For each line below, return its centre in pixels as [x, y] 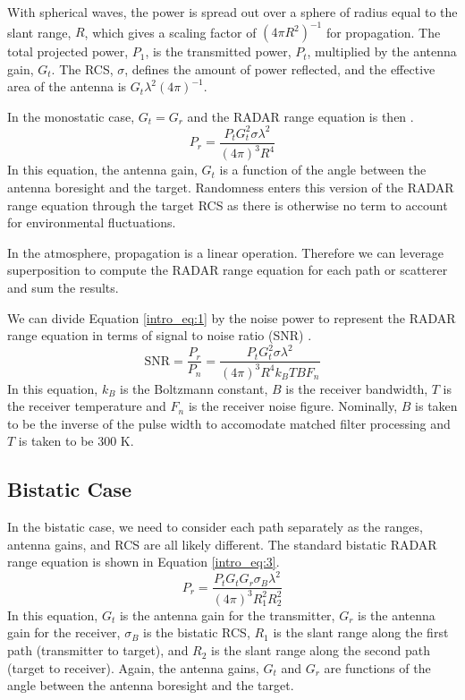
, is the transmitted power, [218, 51]
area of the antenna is [67, 86]
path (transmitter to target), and [98, 650]
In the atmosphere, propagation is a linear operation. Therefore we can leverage [226, 252]
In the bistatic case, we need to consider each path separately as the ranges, [215, 527]
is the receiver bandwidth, [357, 388]
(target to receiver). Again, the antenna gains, [133, 667]
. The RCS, [82, 68]
